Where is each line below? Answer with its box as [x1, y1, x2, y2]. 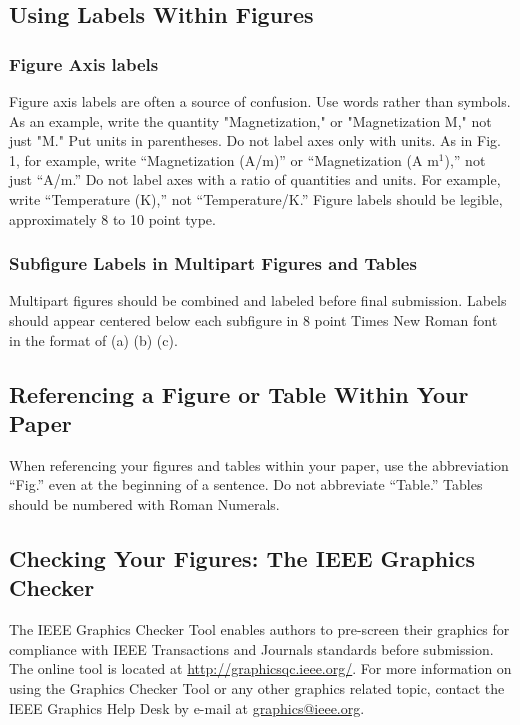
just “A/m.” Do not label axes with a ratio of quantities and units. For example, [9, 169, 501, 190]
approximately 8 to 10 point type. [9, 208, 216, 229]
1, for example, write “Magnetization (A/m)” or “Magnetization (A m [9, 149, 439, 170]
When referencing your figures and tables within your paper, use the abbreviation [9, 454, 509, 475]
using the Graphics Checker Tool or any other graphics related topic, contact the [9, 677, 505, 698]
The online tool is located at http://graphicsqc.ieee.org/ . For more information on [9, 658, 512, 679]
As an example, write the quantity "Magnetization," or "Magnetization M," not [9, 110, 492, 131]
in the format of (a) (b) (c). [9, 329, 178, 350]
